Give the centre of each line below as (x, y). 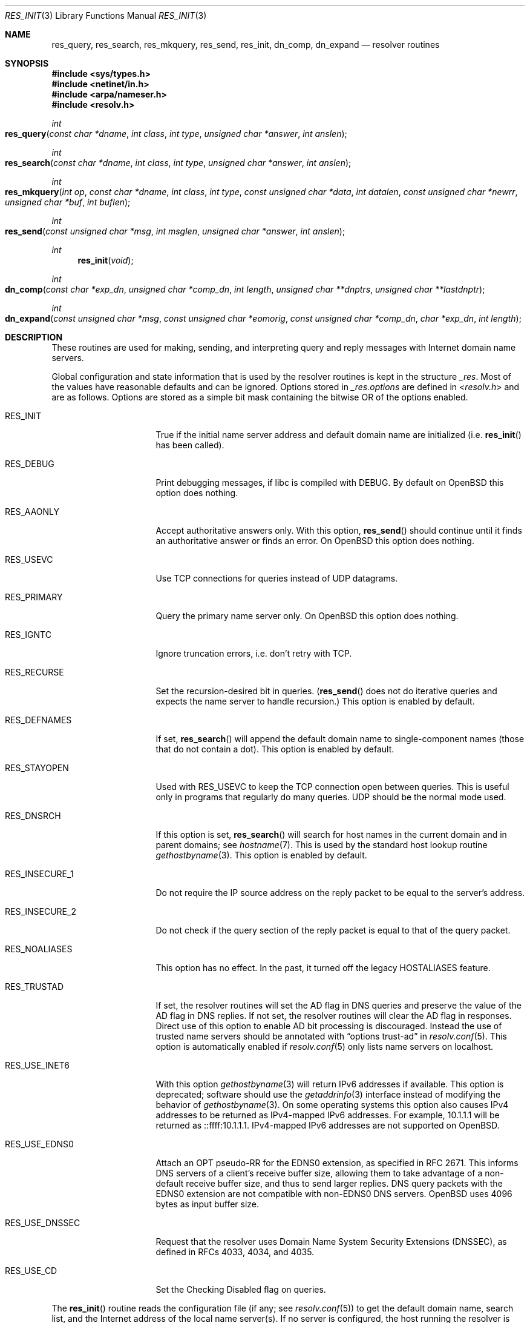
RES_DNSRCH (33, 816)
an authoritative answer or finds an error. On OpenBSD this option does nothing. (315, 541)
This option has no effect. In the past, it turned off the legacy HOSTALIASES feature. (323, 968)
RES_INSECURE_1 (39, 874)
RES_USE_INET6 (37, 1065)
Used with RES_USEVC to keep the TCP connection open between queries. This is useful (332, 787)
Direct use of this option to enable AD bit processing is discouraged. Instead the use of (329, 1026)
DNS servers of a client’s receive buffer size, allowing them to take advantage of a (319, 1173)
